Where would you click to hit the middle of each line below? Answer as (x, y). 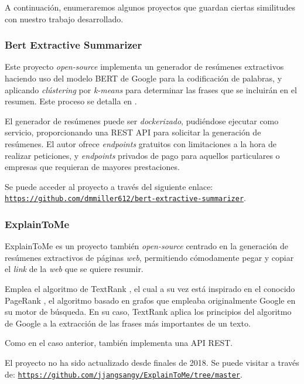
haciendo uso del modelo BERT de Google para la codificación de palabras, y (144, 78)
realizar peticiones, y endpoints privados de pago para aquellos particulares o (142, 155)
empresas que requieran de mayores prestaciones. (92, 167)
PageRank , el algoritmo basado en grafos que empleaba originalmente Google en (150, 300)
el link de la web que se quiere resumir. (74, 269)
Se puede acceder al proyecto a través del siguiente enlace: (109, 186)
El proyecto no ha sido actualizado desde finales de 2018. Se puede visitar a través (152, 362)
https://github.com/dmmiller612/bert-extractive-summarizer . (125, 198)
